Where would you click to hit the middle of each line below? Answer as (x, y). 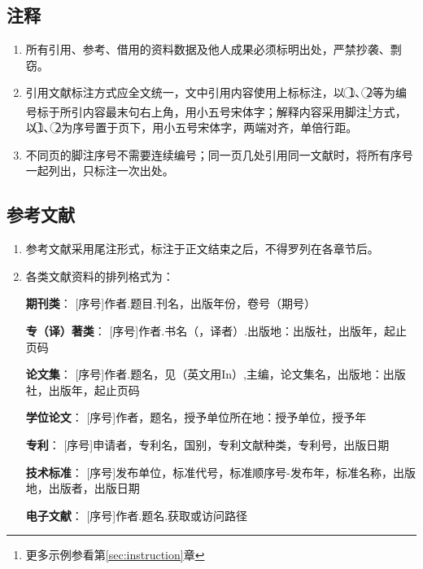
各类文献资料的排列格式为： (100, 276)
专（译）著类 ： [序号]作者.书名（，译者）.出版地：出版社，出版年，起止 (216, 330)
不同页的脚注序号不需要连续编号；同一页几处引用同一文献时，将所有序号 (219, 154)
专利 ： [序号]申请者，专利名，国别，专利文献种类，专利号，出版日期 (207, 444)
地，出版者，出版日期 (83, 488)
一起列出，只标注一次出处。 (100, 171)
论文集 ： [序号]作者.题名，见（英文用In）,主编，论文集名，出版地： (204, 374)
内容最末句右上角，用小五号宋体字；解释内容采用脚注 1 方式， (244, 110)
